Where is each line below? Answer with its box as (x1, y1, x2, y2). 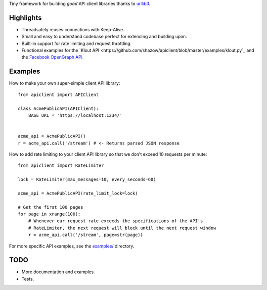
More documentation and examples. (21, 269, 95, 275)
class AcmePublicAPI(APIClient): (18, 105, 99, 111)
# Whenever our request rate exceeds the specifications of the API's (28, 218, 203, 224)
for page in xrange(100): (18, 211, 81, 217)
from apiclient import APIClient (18, 92, 99, 97)
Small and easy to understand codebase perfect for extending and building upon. (21, 34, 187, 40)
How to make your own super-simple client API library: (9, 80, 121, 86)
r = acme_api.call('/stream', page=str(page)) (28, 232, 143, 238)
